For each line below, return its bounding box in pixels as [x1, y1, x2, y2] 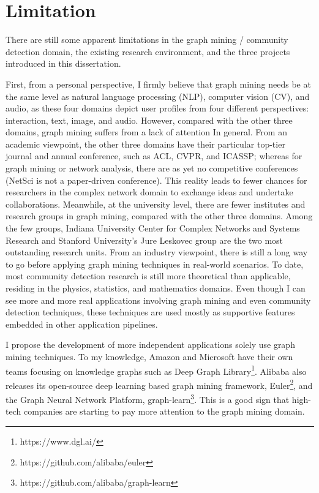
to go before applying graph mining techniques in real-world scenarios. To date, [6, 257, 304, 270]
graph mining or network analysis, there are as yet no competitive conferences [6, 162, 298, 175]
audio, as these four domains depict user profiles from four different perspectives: [6, 102, 309, 115]
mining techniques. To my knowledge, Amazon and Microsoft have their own [6, 350, 293, 363]
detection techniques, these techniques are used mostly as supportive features [6, 306, 295, 318]
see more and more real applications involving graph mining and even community [6, 293, 311, 306]
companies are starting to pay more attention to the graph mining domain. [23, 405, 305, 418]
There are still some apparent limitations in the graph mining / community [6, 33, 288, 46]
